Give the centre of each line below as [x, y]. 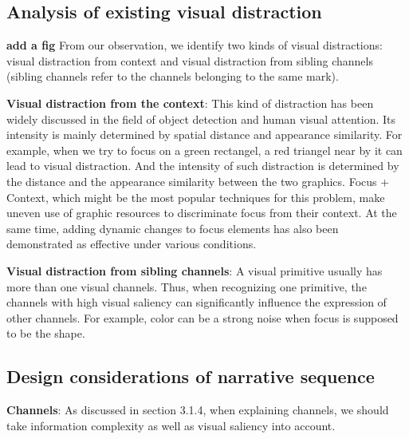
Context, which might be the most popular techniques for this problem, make [196, 197]
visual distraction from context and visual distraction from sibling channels [190, 60]
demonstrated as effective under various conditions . [132, 244]
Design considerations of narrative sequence [191, 376]
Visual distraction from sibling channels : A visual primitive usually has [195, 270]
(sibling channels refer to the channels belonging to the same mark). [173, 76]
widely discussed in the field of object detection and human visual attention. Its [201, 119]
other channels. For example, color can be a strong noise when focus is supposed [203, 317]
